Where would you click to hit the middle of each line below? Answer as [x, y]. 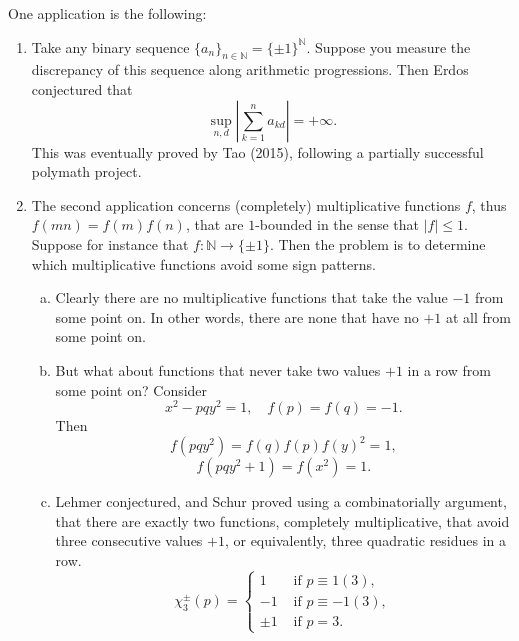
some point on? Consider [131, 389]
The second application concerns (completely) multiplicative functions [246, 204]
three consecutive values [129, 540]
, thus [489, 204]
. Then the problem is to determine [377, 243]
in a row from [449, 369]
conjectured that [82, 88]
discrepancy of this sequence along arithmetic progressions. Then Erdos [250, 69]
